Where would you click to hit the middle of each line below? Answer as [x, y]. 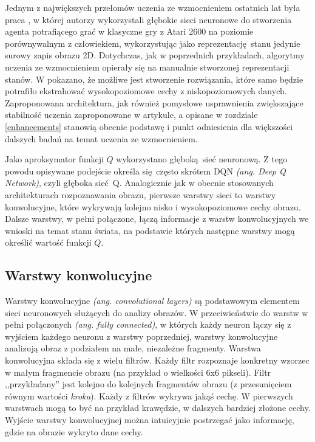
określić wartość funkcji [48, 242]
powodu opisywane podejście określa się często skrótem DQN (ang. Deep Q [145, 171]
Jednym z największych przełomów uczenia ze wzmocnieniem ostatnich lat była [153, 7]
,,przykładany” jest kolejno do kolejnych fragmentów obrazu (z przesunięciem [148, 384]
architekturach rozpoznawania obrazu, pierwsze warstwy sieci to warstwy [141, 194]
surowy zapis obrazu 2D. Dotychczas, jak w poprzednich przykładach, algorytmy [155, 55]
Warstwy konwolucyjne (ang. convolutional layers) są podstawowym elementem [152, 301]
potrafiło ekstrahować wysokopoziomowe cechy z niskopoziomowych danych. [146, 91]
